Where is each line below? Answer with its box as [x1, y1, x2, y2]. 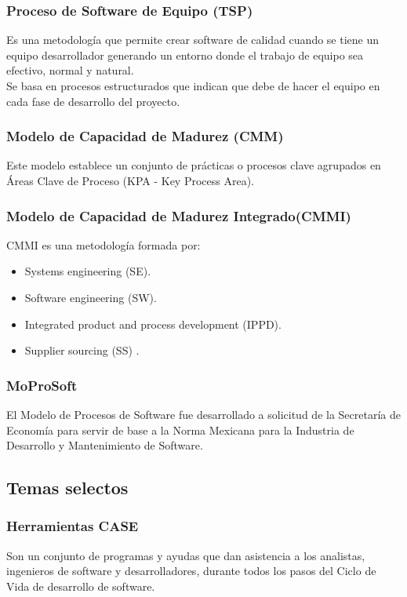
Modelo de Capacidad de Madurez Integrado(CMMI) [6, 206, 351, 225]
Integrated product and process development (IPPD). [24, 315, 282, 332]
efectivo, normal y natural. [6, 62, 134, 78]
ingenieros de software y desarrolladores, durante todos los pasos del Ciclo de [6, 562, 376, 579]
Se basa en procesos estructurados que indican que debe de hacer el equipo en [6, 78, 380, 93]
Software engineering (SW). [24, 289, 157, 305]
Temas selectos [6, 475, 129, 500]
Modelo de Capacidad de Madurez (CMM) [6, 126, 284, 146]
